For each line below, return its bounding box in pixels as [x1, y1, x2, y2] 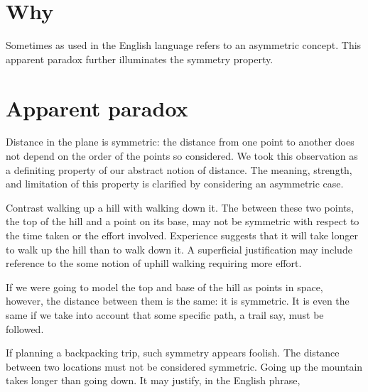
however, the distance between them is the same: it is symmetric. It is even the [6, 293, 350, 308]
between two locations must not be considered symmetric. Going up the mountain [6, 359, 363, 374]
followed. [6, 321, 44, 336]
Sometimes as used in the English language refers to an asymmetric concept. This [6, 38, 362, 53]
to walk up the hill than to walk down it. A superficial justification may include [6, 241, 352, 256]
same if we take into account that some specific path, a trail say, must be [6, 307, 324, 322]
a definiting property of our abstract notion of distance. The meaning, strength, [6, 162, 352, 177]
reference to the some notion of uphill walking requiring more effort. [6, 256, 302, 271]
